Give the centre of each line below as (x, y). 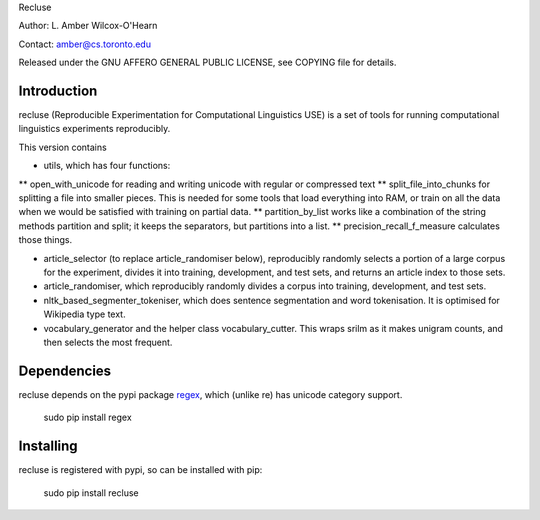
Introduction (58, 90)
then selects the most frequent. (108, 342)
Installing (48, 446)
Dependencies (65, 370)
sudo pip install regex (87, 417)
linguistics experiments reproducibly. (94, 129)
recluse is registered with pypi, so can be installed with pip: (140, 470)
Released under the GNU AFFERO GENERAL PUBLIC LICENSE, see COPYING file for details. (207, 62)
